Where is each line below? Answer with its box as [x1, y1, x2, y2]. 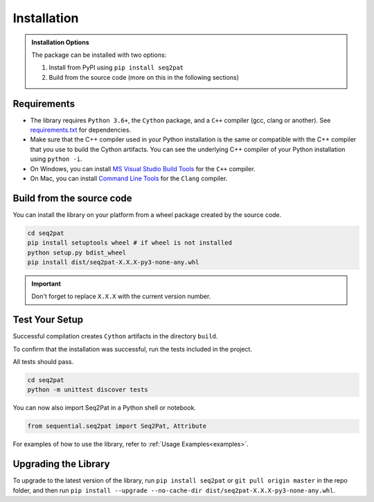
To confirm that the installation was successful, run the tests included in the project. [12, 345, 253, 353]
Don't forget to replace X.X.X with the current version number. [31, 292, 211, 301]
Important [31, 279, 62, 288]
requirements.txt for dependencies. [30, 125, 132, 135]
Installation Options [31, 38, 89, 46]
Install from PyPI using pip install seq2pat [48, 63, 184, 72]
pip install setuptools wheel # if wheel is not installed [27, 239, 232, 247]
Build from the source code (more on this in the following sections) [48, 73, 239, 81]
